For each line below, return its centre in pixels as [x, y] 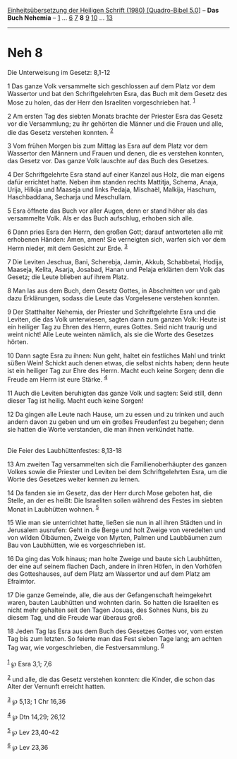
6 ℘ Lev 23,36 [28, 747]
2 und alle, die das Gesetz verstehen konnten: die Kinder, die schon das [111, 678]
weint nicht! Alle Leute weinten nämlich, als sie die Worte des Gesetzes [110, 334]
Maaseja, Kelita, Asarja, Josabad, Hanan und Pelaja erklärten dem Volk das [116, 269]
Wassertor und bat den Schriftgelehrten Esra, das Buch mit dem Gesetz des [117, 93]
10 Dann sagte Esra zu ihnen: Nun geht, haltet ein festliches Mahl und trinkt [116, 355]
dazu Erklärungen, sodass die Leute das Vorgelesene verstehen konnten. [114, 298]
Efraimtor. [22, 582]
